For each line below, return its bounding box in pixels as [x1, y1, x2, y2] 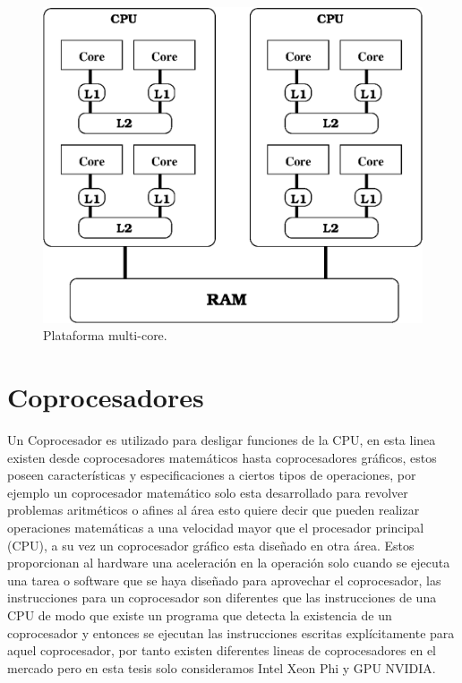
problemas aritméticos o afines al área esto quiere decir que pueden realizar [7, 500, 420, 519]
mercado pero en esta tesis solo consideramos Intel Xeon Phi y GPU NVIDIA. [7, 658, 436, 677]
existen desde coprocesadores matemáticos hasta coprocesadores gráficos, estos [7, 448, 437, 466]
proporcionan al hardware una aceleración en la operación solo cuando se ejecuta [7, 553, 450, 572]
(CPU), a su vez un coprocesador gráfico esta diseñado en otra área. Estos [7, 535, 415, 554]
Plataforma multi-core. [43, 326, 167, 345]
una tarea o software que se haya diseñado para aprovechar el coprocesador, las [7, 570, 441, 589]
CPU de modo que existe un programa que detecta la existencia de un [7, 606, 392, 625]
